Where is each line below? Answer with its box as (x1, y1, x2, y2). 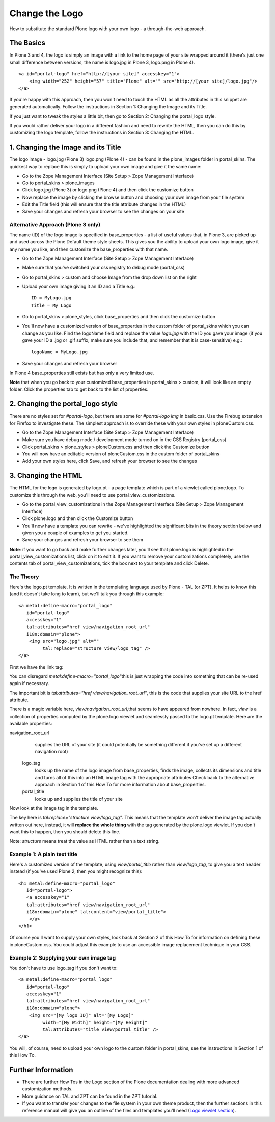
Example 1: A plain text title (9, 851, 77, 858)
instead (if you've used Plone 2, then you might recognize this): (9, 868, 143, 874)
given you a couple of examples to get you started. (22, 530, 129, 536)
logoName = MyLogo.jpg (31, 349, 88, 355)
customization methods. (22, 1086, 73, 1092)
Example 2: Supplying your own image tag (9, 954, 116, 961)
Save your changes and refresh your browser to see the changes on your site (22, 208, 184, 214)
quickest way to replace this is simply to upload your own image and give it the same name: (9, 163, 202, 170)
